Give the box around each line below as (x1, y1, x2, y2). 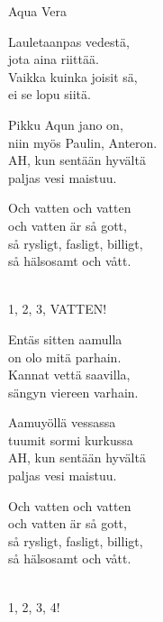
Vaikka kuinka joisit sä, (8, 67, 138, 86)
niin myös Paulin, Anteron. (8, 133, 158, 151)
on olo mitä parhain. (8, 347, 122, 366)
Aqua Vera (8, 2, 67, 20)
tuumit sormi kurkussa (8, 430, 133, 449)
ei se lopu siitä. (8, 85, 91, 104)
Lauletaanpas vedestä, (8, 32, 130, 50)
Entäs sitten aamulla (8, 329, 122, 348)
